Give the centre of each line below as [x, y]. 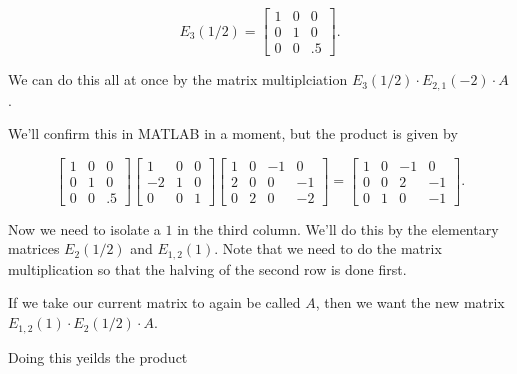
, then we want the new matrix [410, 302]
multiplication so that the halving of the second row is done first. [207, 268]
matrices [34, 248]
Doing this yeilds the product [98, 356]
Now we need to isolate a [84, 228]
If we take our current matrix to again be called [154, 302]
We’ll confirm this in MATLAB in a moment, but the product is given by [233, 133]
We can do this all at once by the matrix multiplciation [178, 79]
